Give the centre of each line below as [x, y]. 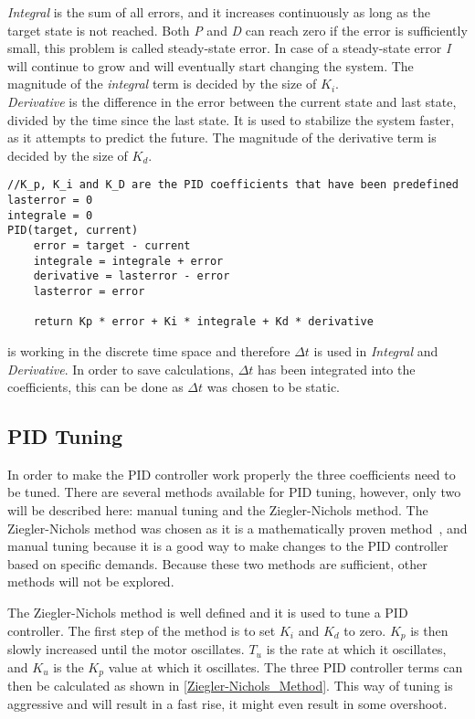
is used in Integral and [376, 350]
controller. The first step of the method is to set [142, 630]
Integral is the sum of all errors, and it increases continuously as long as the [219, 12]
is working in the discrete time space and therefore [149, 350]
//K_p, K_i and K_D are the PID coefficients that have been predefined [233, 185]
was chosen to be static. [274, 387]
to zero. [365, 630]
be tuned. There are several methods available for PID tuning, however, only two [234, 492]
